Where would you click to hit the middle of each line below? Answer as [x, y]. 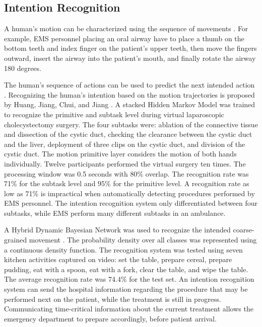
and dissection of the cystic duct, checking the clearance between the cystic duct [128, 134]
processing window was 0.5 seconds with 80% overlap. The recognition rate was [126, 173]
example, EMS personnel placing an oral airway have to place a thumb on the [124, 38]
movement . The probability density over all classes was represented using [143, 240]
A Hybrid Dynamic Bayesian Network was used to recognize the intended [117, 230]
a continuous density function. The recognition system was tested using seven [123, 249]
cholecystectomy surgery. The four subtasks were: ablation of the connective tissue [131, 124]
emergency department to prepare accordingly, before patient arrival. [110, 318]
